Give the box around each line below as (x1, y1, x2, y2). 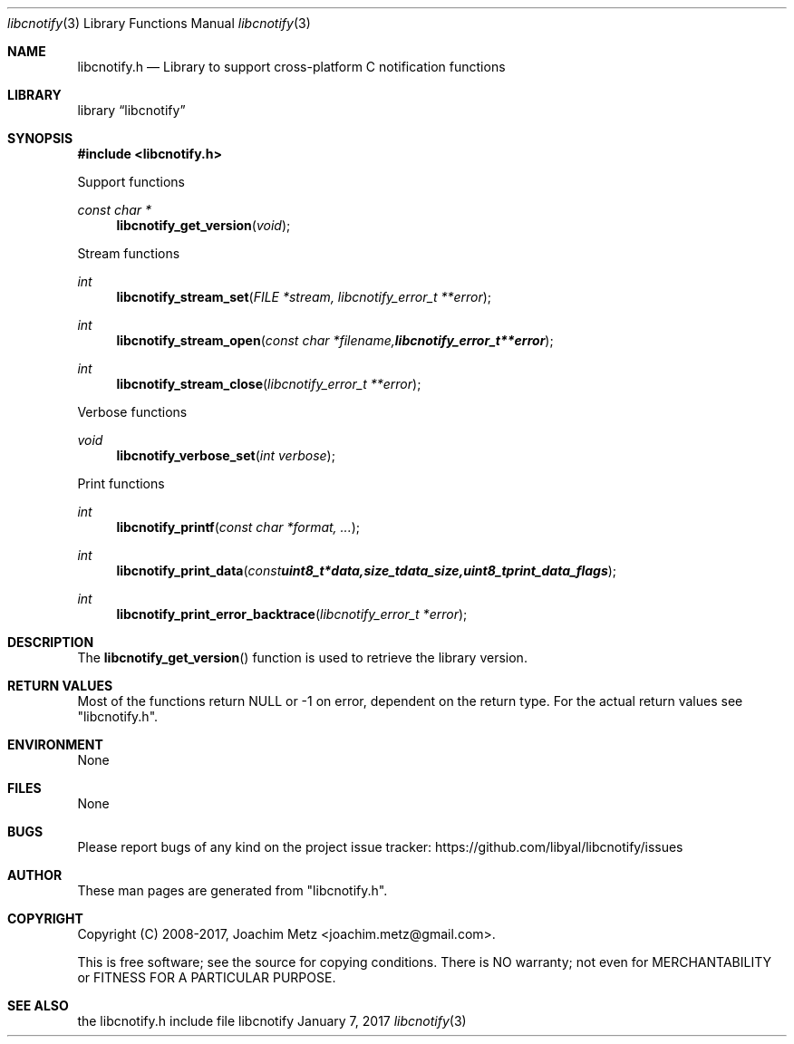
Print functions (77, 476, 165, 491)
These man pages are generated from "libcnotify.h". (77, 883, 388, 898)
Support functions (77, 174, 185, 189)
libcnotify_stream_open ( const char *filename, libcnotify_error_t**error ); (116, 333, 554, 348)
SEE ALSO (7, 998, 69, 1013)
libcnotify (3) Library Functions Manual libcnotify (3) (7, 15, 311, 31)
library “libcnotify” (77, 102, 186, 118)
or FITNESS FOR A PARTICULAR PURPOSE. (77, 970, 336, 985)
